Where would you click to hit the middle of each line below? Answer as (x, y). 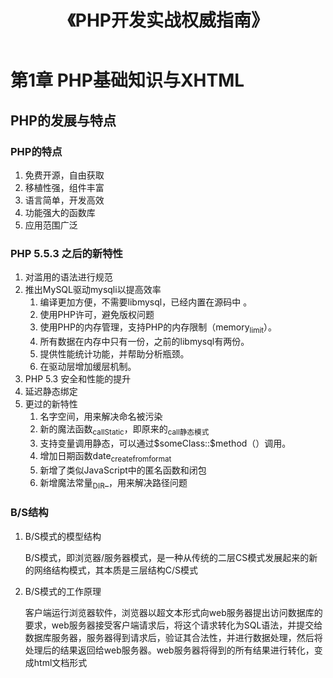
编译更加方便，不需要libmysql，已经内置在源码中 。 (146, 302)
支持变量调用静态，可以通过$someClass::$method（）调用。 (165, 443)
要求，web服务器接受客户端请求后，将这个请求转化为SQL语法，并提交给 (173, 625)
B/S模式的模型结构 (63, 536)
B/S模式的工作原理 (63, 591)
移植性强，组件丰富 (64, 187)
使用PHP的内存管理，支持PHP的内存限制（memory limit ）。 (158, 328)
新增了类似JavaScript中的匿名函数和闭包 (123, 470)
